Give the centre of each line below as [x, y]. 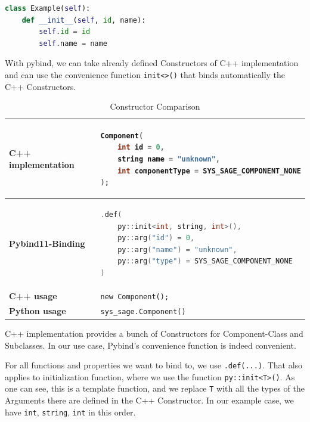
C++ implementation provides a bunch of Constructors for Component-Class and [154, 333]
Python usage [38, 310]
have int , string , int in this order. [70, 412]
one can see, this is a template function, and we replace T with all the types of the [155, 388]
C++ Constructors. [41, 86]
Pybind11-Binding [47, 243]
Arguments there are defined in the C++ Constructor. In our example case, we [149, 400]
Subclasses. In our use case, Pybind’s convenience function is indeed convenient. [151, 345]
